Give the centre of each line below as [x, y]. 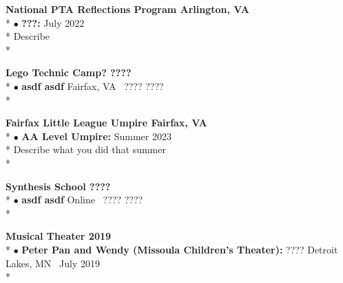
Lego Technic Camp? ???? [69, 72]
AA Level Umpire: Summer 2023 [96, 136]
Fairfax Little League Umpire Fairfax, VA [106, 123]
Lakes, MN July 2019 [53, 263]
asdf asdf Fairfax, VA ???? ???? [93, 86]
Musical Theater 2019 [59, 236]
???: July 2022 [53, 22]
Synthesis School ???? [58, 186]
